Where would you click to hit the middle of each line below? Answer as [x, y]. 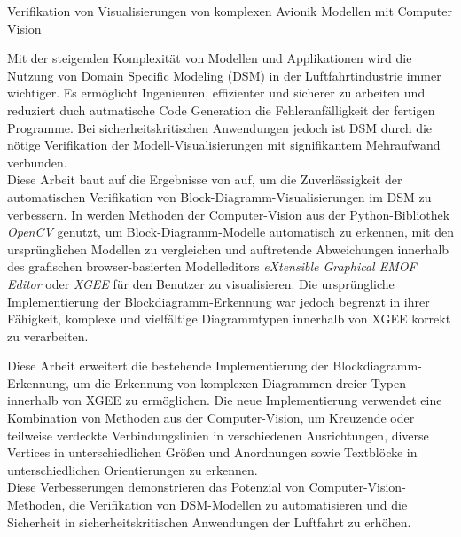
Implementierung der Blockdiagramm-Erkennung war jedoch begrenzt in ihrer [219, 301]
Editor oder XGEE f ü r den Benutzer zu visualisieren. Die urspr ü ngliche [201, 283]
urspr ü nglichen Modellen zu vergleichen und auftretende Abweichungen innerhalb [228, 249]
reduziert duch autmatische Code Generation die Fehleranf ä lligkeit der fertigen [221, 109]
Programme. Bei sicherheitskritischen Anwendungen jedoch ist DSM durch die [220, 127]
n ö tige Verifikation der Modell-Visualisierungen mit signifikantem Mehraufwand [224, 145]
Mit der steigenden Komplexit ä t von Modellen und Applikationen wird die [210, 58]
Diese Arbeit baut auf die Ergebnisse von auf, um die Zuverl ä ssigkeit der [205, 179]
